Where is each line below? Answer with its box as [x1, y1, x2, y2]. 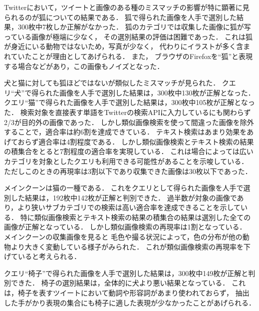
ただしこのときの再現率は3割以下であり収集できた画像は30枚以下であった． [4, 165, 252, 176]
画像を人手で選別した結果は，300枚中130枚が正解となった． [59, 87, 255, 97]
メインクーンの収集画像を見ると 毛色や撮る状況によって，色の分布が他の [4, 231, 243, 242]
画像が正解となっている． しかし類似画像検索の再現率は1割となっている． [4, 221, 247, 232]
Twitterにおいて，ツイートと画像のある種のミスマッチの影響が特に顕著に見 [4, 2, 250, 12]
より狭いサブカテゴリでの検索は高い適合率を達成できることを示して [17, 202, 241, 212]
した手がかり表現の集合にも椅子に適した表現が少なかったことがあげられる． [4, 297, 256, 307]
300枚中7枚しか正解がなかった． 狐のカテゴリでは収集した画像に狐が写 [17, 21, 251, 32]
